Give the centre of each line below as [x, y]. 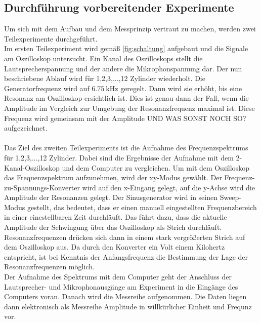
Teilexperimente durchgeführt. [51, 38]
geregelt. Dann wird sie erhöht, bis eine [181, 88]
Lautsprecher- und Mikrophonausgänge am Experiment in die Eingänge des [121, 286]
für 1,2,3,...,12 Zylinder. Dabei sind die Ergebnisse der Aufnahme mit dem [119, 157]
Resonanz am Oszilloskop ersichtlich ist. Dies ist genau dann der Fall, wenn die [126, 98]
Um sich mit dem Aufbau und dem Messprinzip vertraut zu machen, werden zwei [130, 29]
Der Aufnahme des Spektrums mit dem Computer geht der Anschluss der [118, 277]
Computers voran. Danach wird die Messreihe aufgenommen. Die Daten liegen [125, 296]
